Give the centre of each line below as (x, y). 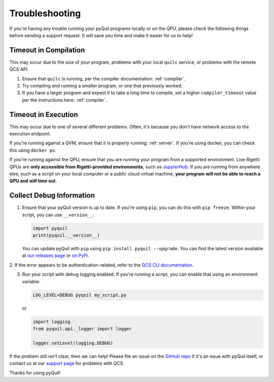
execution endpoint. (30, 134)
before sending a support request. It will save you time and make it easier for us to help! (101, 35)
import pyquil (50, 228)
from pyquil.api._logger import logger (82, 329)
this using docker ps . (33, 150)
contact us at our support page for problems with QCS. (67, 363)
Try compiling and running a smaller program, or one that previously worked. (102, 86)
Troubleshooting (45, 13)
